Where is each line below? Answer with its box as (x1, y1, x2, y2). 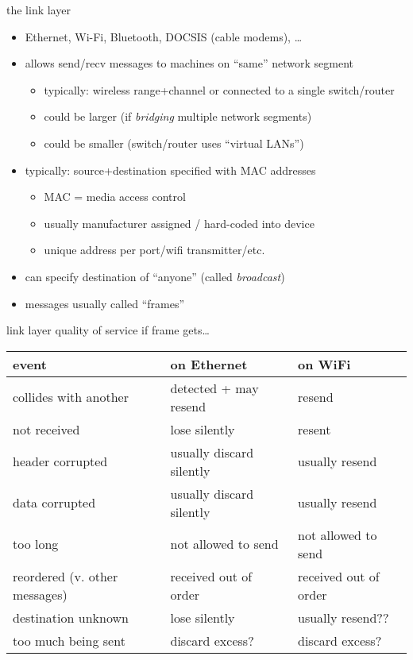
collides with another (13, 388, 129, 407)
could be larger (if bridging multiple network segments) (44, 108, 312, 125)
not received (13, 419, 80, 438)
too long (13, 535, 59, 554)
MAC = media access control (44, 188, 186, 205)
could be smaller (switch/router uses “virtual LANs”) (44, 134, 304, 151)
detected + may (170, 378, 259, 397)
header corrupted (13, 452, 108, 471)
